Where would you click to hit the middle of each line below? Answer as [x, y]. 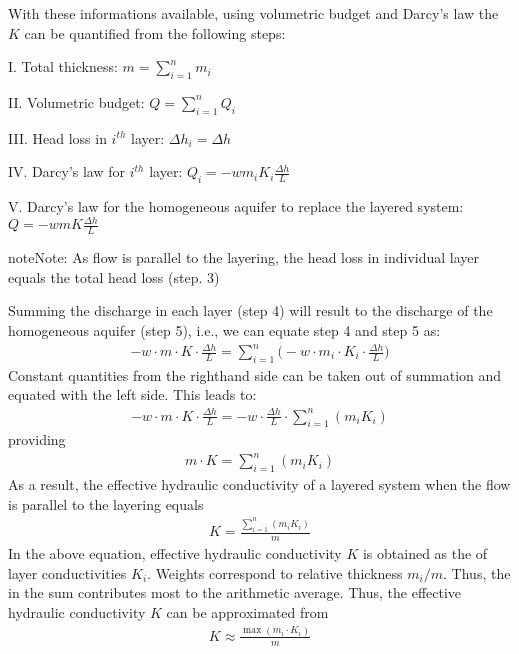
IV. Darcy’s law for [67, 171]
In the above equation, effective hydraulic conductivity [175, 553]
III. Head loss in [57, 137]
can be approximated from [247, 611]
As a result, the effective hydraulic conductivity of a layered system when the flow [259, 484]
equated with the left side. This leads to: [132, 394]
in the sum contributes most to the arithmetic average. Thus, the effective [235, 592]
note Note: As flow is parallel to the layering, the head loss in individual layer [244, 257]
